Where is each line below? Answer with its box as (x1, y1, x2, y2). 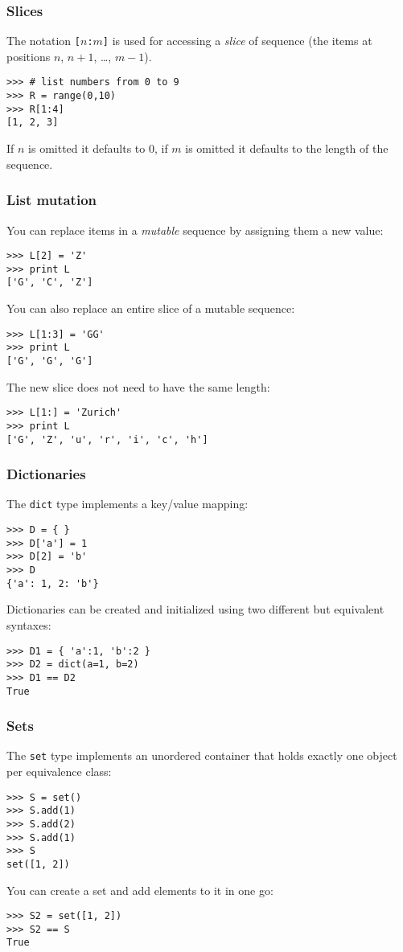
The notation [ (6, 32, 80, 49)
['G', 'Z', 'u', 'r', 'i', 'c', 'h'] (6, 433, 208, 445)
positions (6, 47, 51, 64)
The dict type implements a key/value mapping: (6, 495, 249, 512)
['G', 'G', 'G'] (6, 355, 93, 367)
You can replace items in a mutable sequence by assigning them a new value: (6, 221, 384, 238)
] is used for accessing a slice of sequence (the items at (102, 32, 372, 49)
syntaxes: (6, 616, 51, 633)
